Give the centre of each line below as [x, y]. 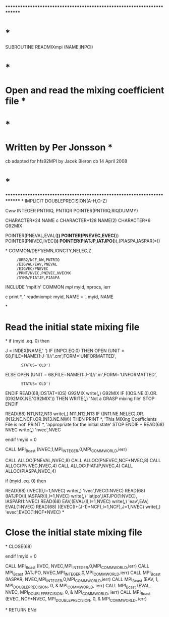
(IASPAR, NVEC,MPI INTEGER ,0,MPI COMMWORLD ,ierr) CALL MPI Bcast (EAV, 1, [82, 580]
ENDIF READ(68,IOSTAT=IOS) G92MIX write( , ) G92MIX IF [65, 394]
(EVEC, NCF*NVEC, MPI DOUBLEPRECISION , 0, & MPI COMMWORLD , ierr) [76, 599]
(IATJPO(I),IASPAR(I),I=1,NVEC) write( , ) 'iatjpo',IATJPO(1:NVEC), [71, 496]
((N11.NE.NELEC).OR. [123, 414]
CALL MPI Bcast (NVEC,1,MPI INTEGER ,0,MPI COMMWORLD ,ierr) [66, 450]
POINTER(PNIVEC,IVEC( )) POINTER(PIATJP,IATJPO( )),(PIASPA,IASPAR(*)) [83, 241]
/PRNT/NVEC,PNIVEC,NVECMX [44, 273]
